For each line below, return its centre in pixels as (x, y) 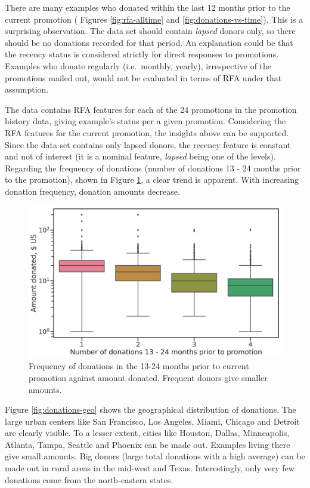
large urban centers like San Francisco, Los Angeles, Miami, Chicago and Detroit (152, 421)
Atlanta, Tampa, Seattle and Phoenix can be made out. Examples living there (148, 444)
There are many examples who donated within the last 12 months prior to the (148, 7)
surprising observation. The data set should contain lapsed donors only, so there (150, 31)
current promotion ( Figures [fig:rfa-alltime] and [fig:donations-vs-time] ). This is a (154, 19)
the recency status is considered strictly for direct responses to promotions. (142, 54)
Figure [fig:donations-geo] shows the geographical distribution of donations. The (151, 409)
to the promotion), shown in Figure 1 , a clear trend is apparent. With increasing (152, 179)
